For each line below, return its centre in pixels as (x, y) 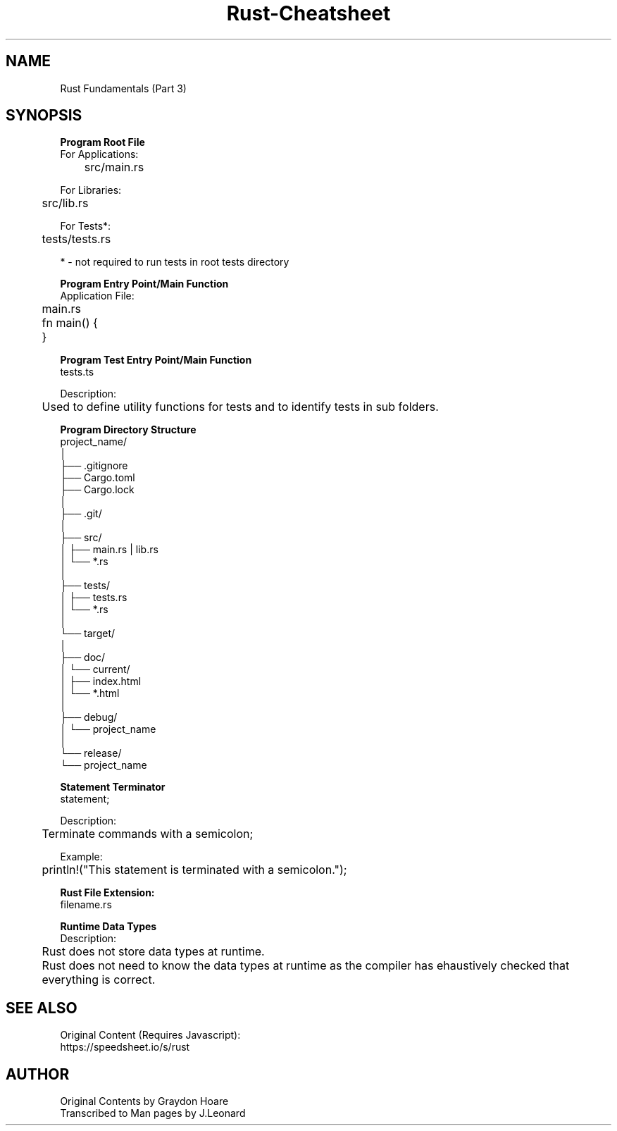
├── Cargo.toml (98, 478)
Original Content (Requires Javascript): (150, 1035)
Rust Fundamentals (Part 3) (123, 88)
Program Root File (102, 142)
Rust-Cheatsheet (308, 13)
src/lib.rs (65, 203)
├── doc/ (83, 657)
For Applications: (99, 154)
